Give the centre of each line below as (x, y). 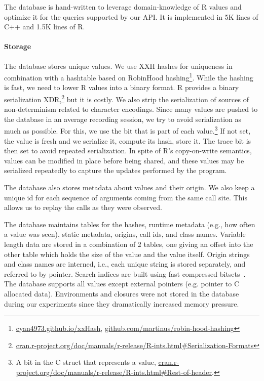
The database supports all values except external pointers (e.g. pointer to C (122, 284)
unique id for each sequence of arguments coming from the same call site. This (126, 197)
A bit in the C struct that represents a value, (86, 362)
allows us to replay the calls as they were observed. (83, 207)
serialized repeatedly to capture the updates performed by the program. (116, 170)
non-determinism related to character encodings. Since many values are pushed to (131, 109)
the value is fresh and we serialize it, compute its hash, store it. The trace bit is (128, 140)
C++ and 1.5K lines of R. (45, 27)
